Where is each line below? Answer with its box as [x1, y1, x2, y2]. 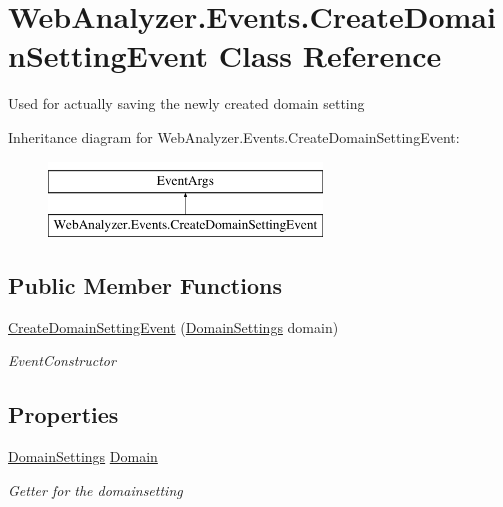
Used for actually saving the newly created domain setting [8, 93, 365, 114]
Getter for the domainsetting [8, 479, 183, 500]
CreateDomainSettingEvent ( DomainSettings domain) [8, 316, 339, 337]
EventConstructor [8, 350, 116, 371]
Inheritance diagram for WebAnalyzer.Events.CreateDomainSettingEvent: [8, 126, 460, 147]
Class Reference [218, 35, 442, 76]
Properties [8, 399, 119, 430]
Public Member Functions [8, 270, 282, 301]
